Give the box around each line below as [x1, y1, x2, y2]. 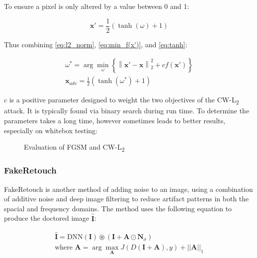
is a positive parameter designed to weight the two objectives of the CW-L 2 [9, 94, 239, 106]
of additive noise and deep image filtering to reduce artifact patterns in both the [4, 193, 249, 204]
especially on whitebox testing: [4, 125, 97, 135]
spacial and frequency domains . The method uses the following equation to [4, 203, 232, 213]
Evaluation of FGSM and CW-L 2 [24, 142, 125, 154]
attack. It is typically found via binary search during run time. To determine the [4, 105, 250, 116]
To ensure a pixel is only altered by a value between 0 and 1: [4, 1, 189, 11]
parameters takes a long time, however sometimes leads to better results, [4, 115, 226, 126]
